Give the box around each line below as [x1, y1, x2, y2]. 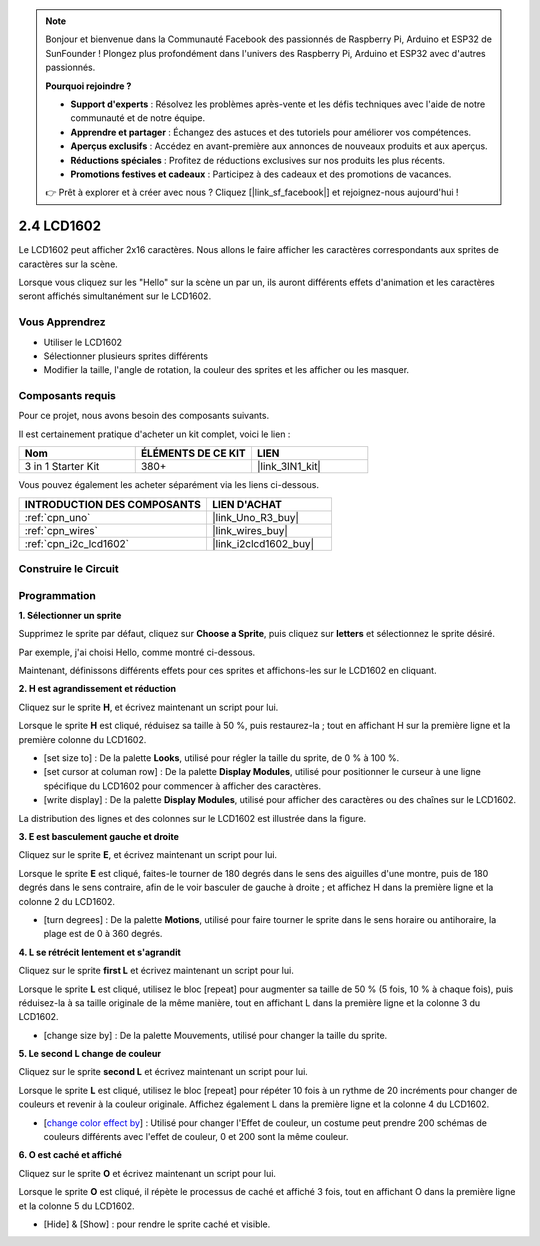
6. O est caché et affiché [18, 1149, 122, 1161]
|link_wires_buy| [211, 523, 289, 537]
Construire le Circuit [18, 561, 119, 575]
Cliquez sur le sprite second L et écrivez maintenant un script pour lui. [18, 1066, 309, 1078]
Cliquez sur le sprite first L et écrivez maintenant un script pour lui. [18, 965, 294, 977]
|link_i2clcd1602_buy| [211, 536, 315, 550]
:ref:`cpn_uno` [24, 510, 91, 524]
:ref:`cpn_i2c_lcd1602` [24, 536, 130, 550]
